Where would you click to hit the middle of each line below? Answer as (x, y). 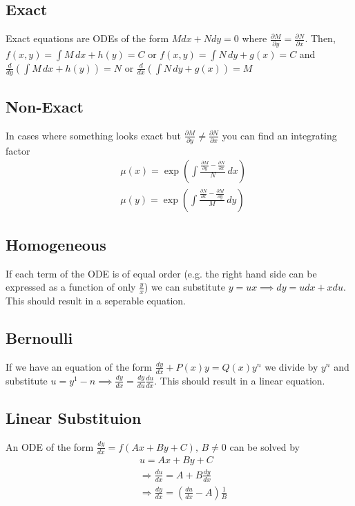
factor (18, 150)
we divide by (291, 366)
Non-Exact (45, 106)
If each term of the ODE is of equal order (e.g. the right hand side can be (161, 273)
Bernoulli (39, 338)
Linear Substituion (74, 417)
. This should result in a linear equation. (240, 380)
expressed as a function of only (71, 287)
